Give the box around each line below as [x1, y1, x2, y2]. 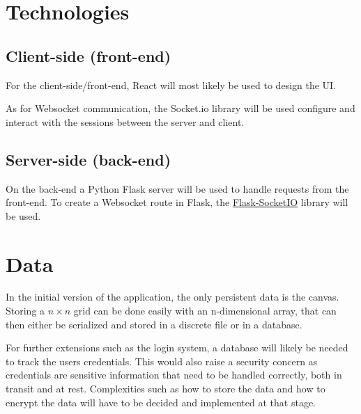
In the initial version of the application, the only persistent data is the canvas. [6, 289, 339, 304]
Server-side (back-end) [6, 148, 171, 170]
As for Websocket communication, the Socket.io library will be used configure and [6, 101, 355, 116]
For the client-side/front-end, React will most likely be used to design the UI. [6, 77, 337, 92]
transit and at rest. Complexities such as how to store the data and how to [6, 381, 325, 396]
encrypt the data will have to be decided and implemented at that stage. [6, 395, 316, 409]
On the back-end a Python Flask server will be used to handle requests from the [6, 181, 349, 196]
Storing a [6, 303, 45, 318]
